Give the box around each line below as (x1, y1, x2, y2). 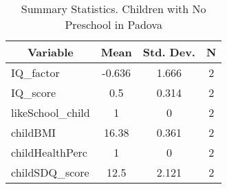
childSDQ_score (11, 164, 89, 180)
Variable (27, 44, 74, 60)
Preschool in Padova (65, 16, 162, 32)
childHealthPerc (11, 144, 87, 160)
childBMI (11, 124, 56, 140)
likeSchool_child (11, 104, 90, 120)
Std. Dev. (142, 44, 195, 60)
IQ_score (11, 85, 56, 100)
